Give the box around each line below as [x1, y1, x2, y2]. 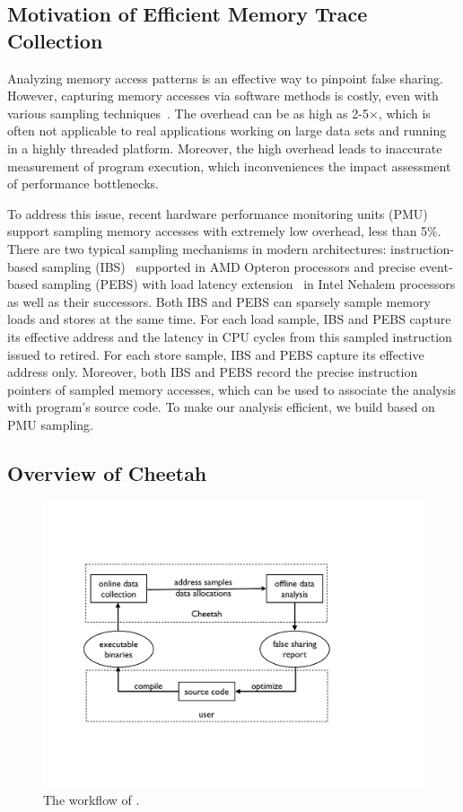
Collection [7, 26, 103, 54]
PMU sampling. [7, 415, 93, 433]
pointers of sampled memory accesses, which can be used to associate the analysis [7, 380, 457, 398]
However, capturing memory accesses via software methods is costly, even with [7, 86, 439, 105]
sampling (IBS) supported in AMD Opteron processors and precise [41, 257, 415, 275]
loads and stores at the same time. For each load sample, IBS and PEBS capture [7, 310, 451, 328]
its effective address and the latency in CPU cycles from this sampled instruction [7, 327, 452, 345]
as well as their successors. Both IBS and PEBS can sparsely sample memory [7, 292, 431, 310]
